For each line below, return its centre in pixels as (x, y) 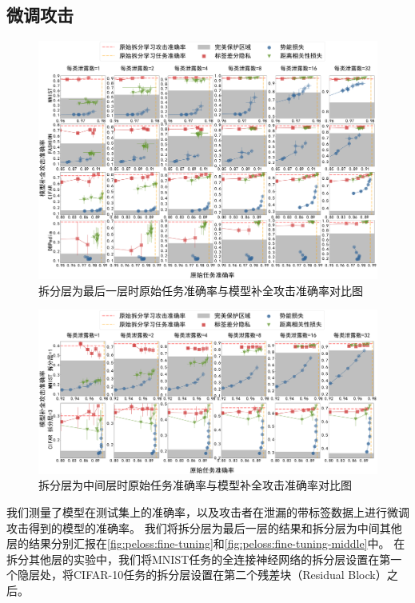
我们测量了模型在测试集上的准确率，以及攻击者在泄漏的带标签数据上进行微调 (208, 512)
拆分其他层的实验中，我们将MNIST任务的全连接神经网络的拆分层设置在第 (199, 559)
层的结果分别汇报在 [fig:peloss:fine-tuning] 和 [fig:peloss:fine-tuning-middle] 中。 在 (206, 543)
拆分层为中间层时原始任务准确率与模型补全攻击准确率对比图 (195, 485)
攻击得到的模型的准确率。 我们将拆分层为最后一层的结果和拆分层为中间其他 (204, 527)
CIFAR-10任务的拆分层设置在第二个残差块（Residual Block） (230, 575)
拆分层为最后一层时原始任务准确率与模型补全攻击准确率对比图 (201, 290)
